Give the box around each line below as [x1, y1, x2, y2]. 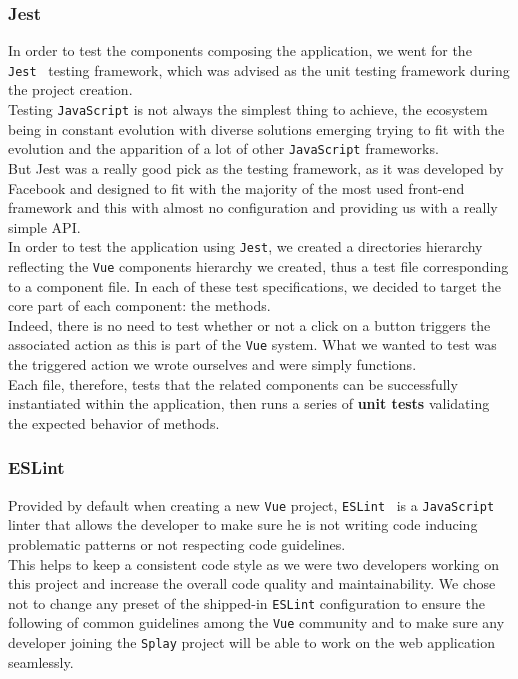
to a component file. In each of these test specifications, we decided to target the [8, 275, 501, 296]
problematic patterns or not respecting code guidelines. [8, 533, 346, 554]
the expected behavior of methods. [8, 412, 220, 433]
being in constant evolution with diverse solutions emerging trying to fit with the [8, 118, 505, 139]
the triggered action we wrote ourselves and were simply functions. [8, 354, 417, 375]
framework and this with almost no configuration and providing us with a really [8, 197, 498, 218]
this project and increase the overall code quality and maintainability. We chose [8, 573, 496, 594]
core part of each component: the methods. [8, 295, 271, 316]
